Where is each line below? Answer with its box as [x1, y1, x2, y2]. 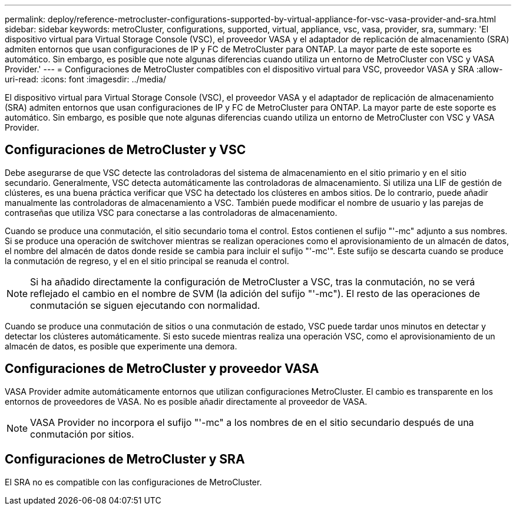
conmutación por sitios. [30, 428, 134, 440]
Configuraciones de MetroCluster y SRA [5, 452, 245, 467]
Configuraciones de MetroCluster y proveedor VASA [5, 361, 319, 376]
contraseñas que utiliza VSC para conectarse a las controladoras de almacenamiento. [5, 207, 338, 218]
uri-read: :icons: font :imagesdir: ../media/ [5, 74, 166, 84]
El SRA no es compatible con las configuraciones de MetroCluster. [5, 476, 262, 487]
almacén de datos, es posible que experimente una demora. [5, 341, 237, 351]
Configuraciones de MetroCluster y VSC [5, 142, 246, 158]
